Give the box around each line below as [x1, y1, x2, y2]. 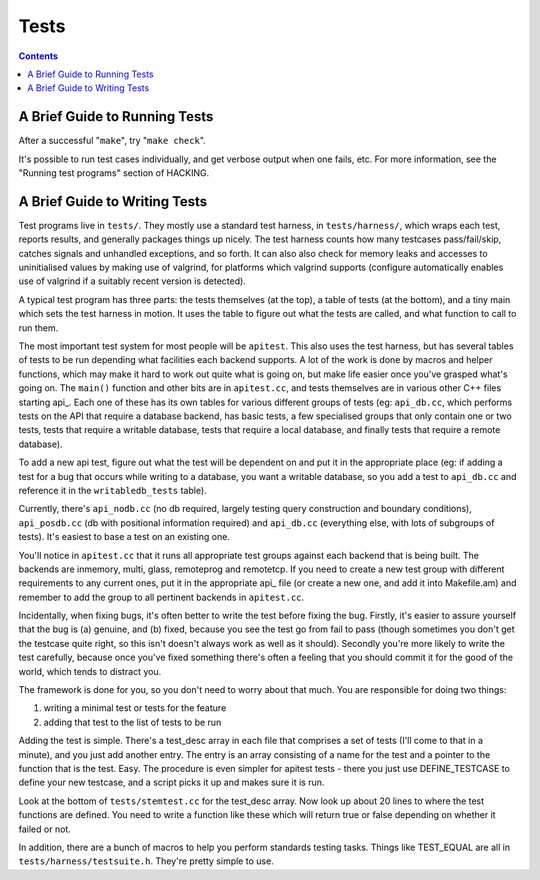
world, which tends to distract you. [18, 665, 162, 677]
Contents [18, 50, 59, 62]
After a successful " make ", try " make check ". [18, 135, 207, 147]
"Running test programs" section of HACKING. [18, 167, 210, 179]
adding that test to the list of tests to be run [43, 716, 222, 728]
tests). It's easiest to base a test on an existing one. [18, 531, 230, 543]
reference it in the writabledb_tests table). [18, 484, 207, 496]
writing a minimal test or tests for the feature [43, 702, 227, 714]
